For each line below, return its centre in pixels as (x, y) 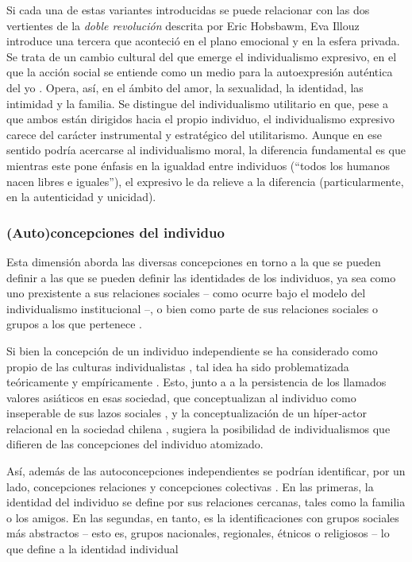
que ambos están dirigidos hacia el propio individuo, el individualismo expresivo (201, 119)
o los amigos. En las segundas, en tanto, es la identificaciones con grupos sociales (203, 517)
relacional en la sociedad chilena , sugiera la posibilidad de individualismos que (198, 428)
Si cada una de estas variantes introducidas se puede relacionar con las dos (188, 10)
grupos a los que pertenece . (74, 324)
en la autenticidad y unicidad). (81, 197)
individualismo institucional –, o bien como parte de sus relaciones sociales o (193, 308)
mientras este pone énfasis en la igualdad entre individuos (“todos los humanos (198, 165)
